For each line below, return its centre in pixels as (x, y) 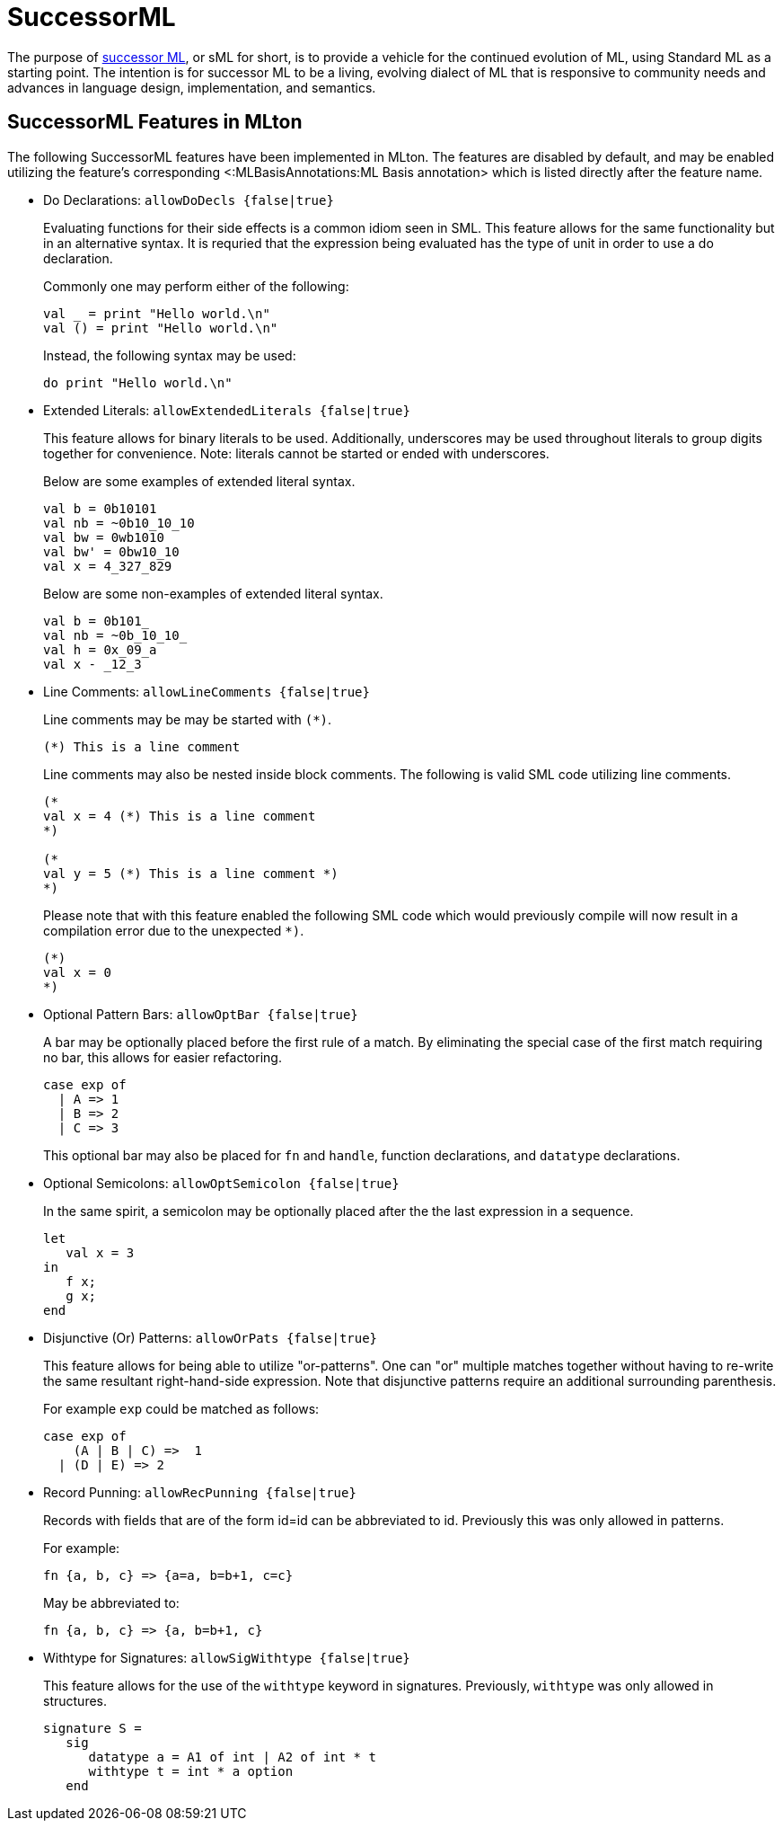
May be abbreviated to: (111, 1602)
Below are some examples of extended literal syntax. (199, 481)
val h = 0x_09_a (100, 649)
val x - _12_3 (92, 664)
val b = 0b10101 (100, 508)
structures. (75, 1700)
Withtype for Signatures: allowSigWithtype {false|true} (227, 1657)
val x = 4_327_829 (108, 566)
